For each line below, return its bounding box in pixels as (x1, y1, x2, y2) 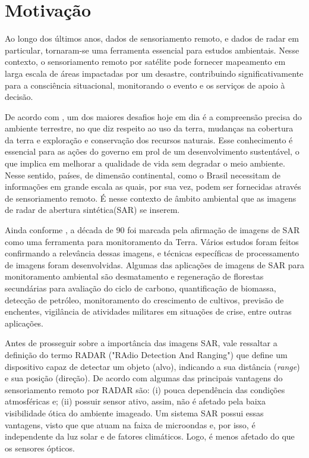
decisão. (5, 90, 33, 103)
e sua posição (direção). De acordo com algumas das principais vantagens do (5, 372, 283, 384)
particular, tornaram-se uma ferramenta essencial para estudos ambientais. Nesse (5, 43, 299, 56)
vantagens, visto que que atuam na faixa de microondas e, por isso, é (5, 418, 256, 431)
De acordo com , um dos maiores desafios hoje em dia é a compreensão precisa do (5, 110, 302, 123)
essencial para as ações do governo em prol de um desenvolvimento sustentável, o (5, 145, 299, 158)
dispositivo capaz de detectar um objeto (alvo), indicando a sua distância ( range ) (5, 360, 300, 372)
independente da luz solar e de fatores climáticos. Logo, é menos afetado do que (5, 430, 295, 443)
